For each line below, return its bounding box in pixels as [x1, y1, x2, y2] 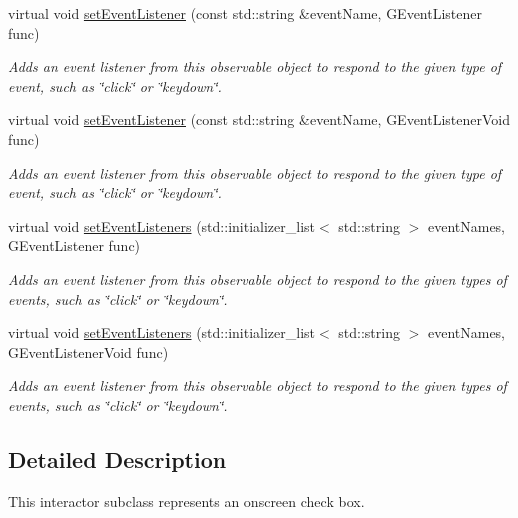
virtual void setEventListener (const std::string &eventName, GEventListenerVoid [8, 109, 511, 130]
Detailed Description [8, 443, 227, 474]
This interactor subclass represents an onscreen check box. [8, 490, 365, 511]
